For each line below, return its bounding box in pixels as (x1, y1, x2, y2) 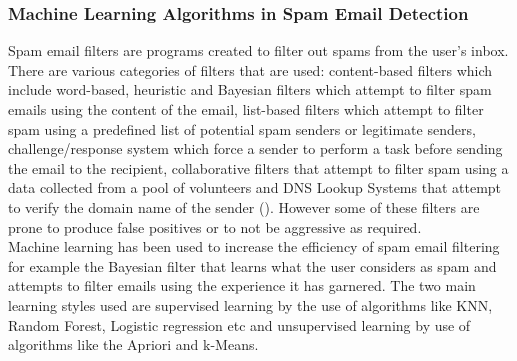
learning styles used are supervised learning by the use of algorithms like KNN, (8, 294, 493, 315)
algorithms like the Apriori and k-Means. (8, 334, 259, 355)
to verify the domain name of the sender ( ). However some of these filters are (8, 196, 480, 217)
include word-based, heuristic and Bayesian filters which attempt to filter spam (8, 79, 492, 100)
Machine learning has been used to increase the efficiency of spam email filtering (8, 236, 500, 257)
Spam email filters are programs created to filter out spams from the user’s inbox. (8, 40, 509, 61)
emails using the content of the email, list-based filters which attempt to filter (8, 99, 484, 119)
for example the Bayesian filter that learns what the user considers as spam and (8, 255, 497, 276)
